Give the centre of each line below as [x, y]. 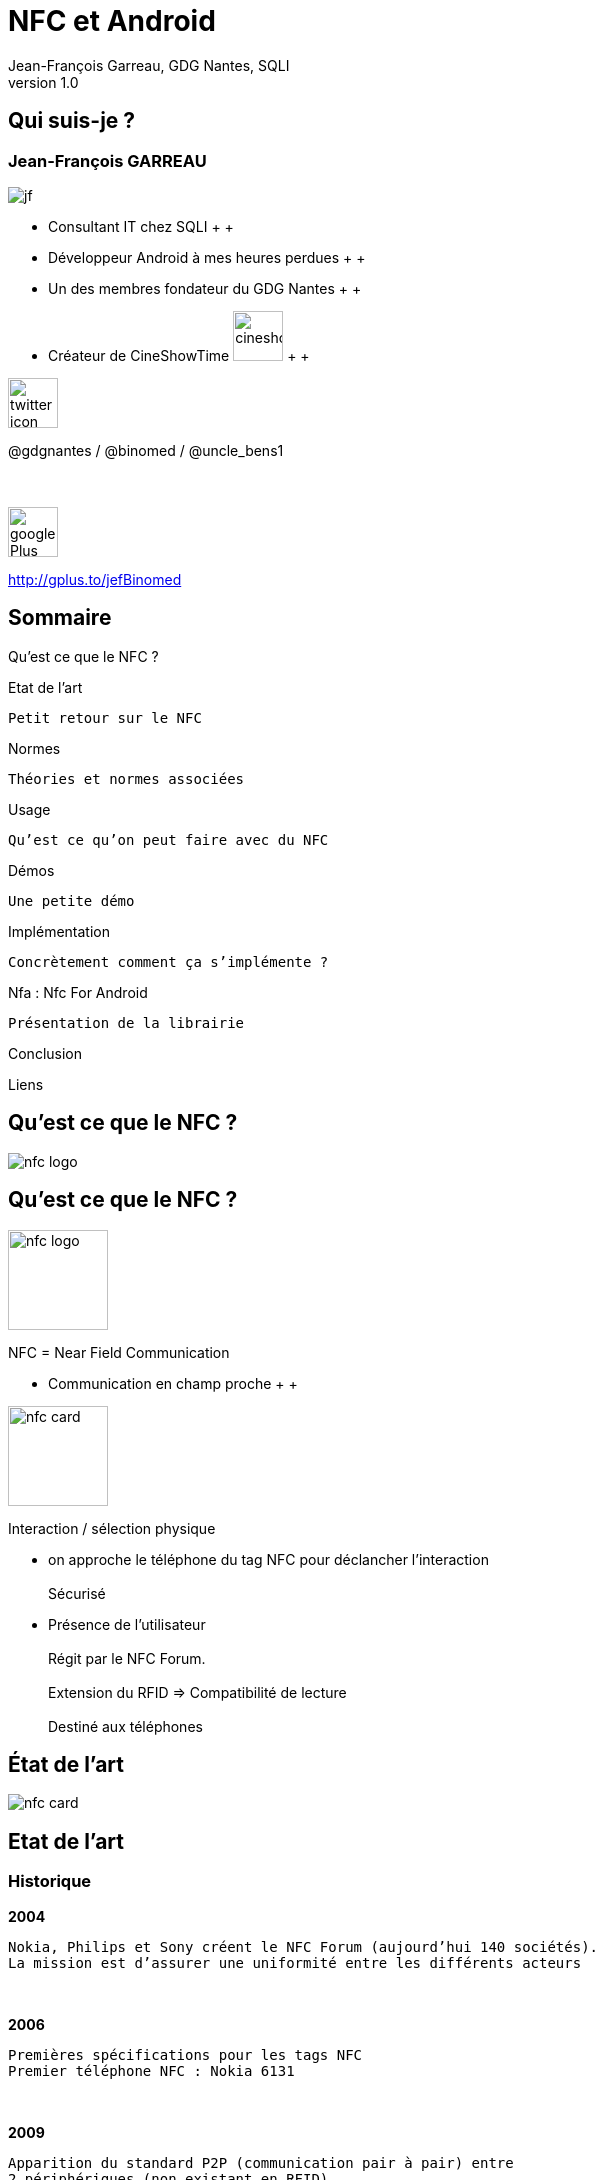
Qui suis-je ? [72, 121]
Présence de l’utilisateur [127, 1624]
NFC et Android [112, 21]
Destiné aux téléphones [125, 1726]
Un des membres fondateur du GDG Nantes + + [205, 288]
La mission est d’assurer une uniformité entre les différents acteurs [295, 1962]
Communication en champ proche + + [173, 1383]
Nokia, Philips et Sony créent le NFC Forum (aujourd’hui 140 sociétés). [303, 1946]
